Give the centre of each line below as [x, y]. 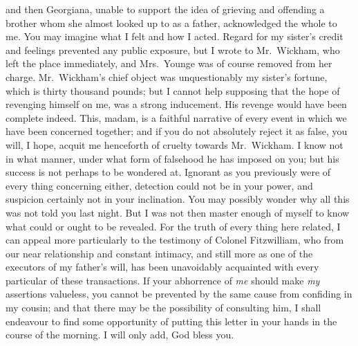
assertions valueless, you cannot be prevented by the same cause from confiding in [179, 294]
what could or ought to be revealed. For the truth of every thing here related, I [173, 226]
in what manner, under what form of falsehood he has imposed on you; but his [172, 158]
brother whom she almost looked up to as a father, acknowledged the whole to [171, 22]
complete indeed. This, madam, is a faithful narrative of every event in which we [176, 117]
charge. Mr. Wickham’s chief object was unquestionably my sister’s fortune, [167, 76]
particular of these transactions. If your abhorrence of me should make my [163, 280]
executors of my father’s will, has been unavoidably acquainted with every [162, 267]
